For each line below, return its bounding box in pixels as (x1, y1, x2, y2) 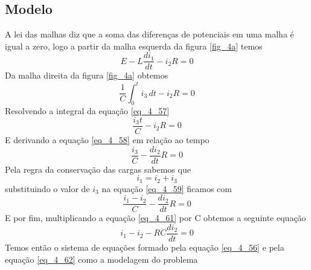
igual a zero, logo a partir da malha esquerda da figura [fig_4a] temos (5, 39, 263, 52)
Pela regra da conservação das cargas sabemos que (5, 162, 191, 175)
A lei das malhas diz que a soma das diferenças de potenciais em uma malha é (5, 28, 294, 40)
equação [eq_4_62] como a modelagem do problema (5, 252, 198, 265)
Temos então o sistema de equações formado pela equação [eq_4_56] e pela (5, 241, 284, 254)
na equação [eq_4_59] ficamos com (101, 182, 232, 194)
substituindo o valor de (5, 182, 90, 194)
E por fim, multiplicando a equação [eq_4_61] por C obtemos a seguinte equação (5, 211, 306, 224)
